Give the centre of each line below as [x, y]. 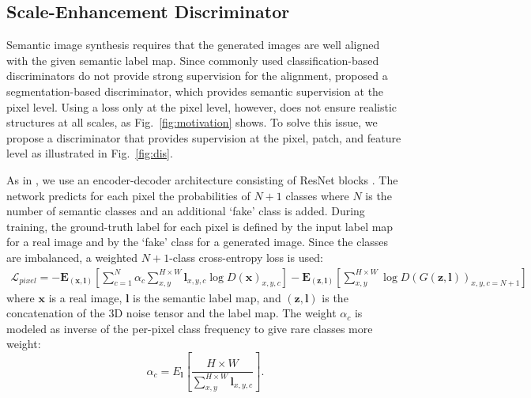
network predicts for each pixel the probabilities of [128, 195]
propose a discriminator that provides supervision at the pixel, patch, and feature [204, 137]
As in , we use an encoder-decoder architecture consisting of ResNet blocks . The [202, 179]
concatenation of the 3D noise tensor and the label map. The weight [171, 313]
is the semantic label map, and [207, 297]
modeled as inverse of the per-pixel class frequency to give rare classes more [190, 328]
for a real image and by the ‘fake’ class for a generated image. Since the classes [198, 242]
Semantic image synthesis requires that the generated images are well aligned [193, 45]
